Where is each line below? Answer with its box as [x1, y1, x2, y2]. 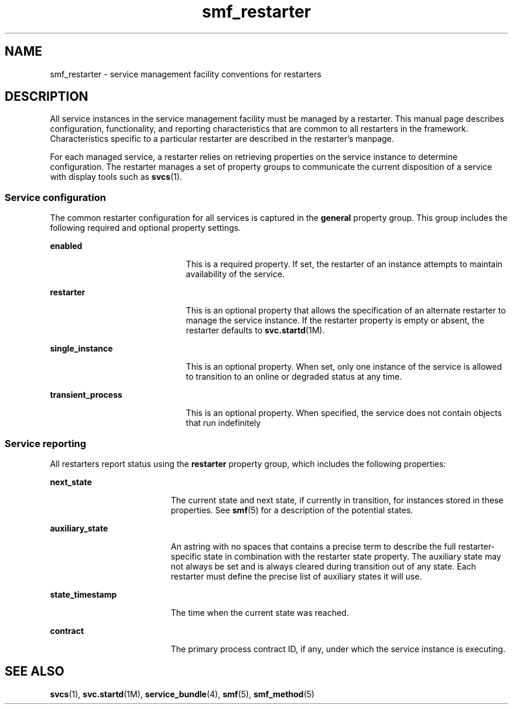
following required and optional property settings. [50, 223, 241, 233]
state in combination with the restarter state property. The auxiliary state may [203, 551, 501, 561]
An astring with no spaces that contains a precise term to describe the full [170, 541, 456, 551]
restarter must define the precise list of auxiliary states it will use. [170, 571, 422, 581]
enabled [50, 241, 83, 251]
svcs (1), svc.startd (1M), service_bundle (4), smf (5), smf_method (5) [50, 688, 314, 699]
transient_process [50, 390, 122, 400]
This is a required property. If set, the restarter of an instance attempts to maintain [186, 259, 502, 270]
